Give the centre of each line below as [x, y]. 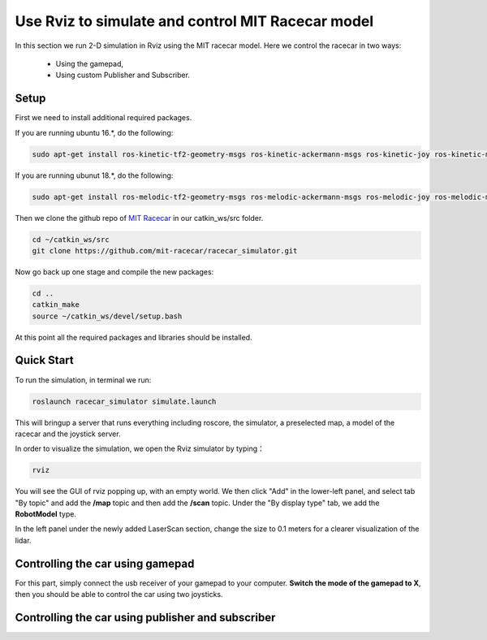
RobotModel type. [46, 514]
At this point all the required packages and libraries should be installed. [134, 337]
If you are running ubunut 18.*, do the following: [94, 175]
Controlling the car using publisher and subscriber [145, 617]
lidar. [23, 540]
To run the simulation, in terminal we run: [83, 380]
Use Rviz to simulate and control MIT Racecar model [194, 21]
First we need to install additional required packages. [103, 118]
